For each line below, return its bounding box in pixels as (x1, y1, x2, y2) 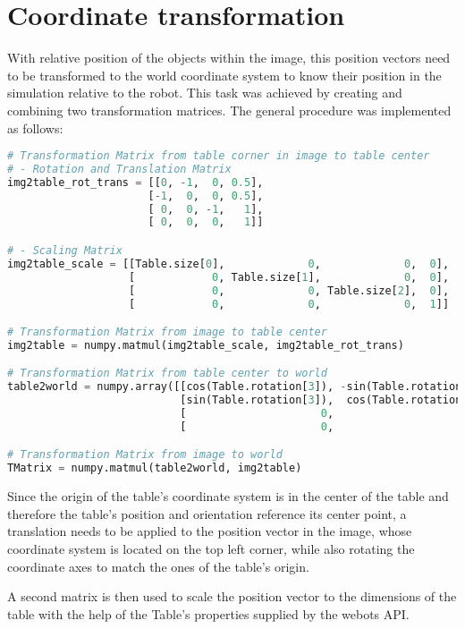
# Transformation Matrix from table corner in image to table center (7, 149, 430, 163)
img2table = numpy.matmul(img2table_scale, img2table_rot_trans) (7, 338, 404, 352)
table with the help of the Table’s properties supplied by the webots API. (7, 604, 410, 623)
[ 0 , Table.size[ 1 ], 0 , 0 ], (129, 270, 450, 284)
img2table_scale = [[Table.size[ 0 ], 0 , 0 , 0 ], (7, 257, 450, 270)
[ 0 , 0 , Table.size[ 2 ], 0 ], (129, 284, 450, 297)
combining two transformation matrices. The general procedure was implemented (7, 100, 452, 119)
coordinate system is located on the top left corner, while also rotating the (7, 540, 415, 557)
